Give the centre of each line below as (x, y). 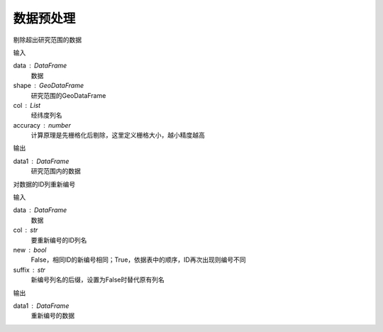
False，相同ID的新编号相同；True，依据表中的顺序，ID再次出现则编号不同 (138, 260)
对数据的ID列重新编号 (44, 184)
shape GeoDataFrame (49, 86)
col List (27, 105)
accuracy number (42, 125)
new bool (30, 250)
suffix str (29, 270)
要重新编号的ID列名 (59, 240)
